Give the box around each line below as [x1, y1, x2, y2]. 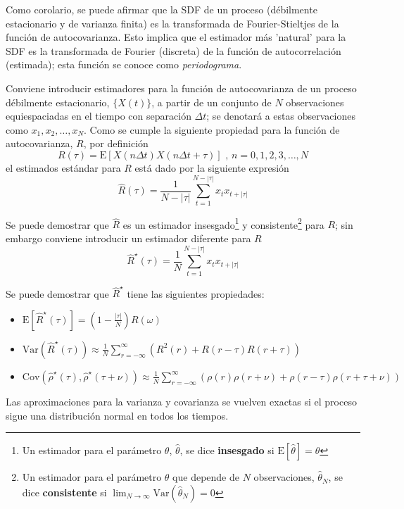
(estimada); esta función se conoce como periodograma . [6, 57, 242, 72]
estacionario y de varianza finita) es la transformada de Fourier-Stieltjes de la [6, 15, 339, 30]
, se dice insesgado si [179, 443, 274, 458]
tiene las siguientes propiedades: [127, 286, 265, 301]
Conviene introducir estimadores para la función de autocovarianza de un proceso [6, 80, 357, 95]
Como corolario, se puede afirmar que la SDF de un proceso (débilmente [6, 2, 317, 16]
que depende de [172, 470, 239, 484]
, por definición [83, 136, 149, 151]
